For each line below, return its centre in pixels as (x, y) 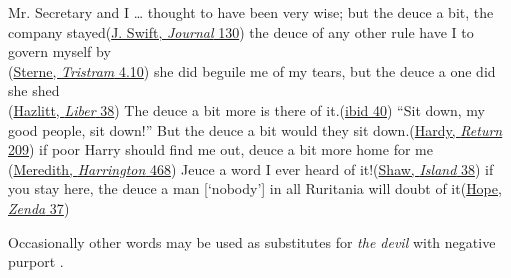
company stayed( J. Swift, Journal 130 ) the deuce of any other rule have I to (241, 31)
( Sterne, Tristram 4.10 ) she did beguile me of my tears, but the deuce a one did (252, 70)
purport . (36, 261)
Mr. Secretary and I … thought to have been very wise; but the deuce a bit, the (251, 12)
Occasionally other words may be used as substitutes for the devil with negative (252, 241)
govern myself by (59, 51)
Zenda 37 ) (39, 207)
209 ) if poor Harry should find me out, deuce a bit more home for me (220, 149)
